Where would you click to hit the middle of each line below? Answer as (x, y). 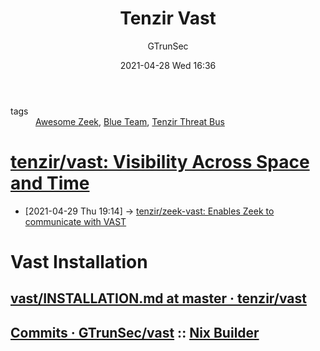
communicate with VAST (75, 221)
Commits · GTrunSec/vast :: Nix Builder (135, 332)
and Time (50, 183)
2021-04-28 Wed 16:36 (168, 65)
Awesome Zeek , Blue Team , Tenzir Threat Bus (130, 121)
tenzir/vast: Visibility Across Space (160, 162)
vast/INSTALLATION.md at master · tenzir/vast (158, 298)
